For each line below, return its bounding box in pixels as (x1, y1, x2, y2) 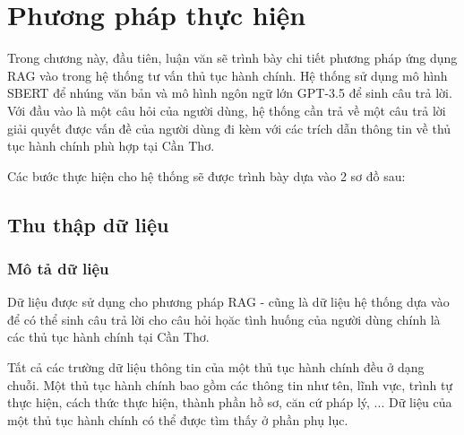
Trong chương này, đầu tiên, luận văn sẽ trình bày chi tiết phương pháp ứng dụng (7, 48, 458, 67)
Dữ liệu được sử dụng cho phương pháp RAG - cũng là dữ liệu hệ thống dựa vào (7, 292, 450, 311)
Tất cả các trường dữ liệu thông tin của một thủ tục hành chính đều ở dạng (7, 358, 425, 377)
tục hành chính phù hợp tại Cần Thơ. (7, 136, 215, 155)
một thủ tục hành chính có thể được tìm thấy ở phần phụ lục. (7, 410, 348, 429)
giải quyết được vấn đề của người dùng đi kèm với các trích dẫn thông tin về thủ (7, 118, 451, 137)
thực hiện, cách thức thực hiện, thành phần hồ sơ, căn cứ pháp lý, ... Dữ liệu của (7, 393, 452, 412)
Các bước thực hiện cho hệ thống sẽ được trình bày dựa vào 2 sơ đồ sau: (7, 166, 406, 185)
